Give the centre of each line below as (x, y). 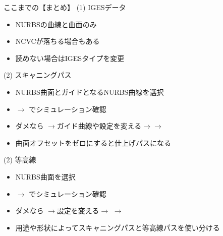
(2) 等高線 (20, 160)
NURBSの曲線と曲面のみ (56, 24)
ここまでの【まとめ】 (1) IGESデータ (65, 7)
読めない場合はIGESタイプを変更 (70, 58)
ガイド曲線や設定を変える (99, 126)
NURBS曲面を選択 (45, 176)
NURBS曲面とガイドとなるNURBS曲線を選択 (90, 92)
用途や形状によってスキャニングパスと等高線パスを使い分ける (118, 227)
